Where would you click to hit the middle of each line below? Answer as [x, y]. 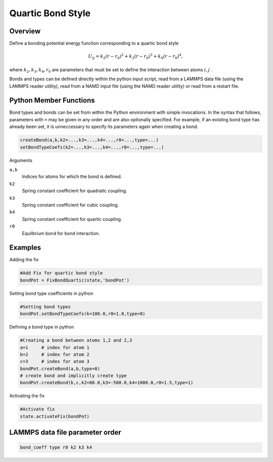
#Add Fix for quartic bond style [61, 273]
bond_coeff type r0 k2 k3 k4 [56, 448]
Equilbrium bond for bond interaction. [61, 233]
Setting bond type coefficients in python [51, 293]
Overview [25, 31]
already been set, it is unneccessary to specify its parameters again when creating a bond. [104, 127]
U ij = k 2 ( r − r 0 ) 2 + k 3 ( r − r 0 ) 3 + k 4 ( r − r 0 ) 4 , [135, 57]
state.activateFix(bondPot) [55, 416]
